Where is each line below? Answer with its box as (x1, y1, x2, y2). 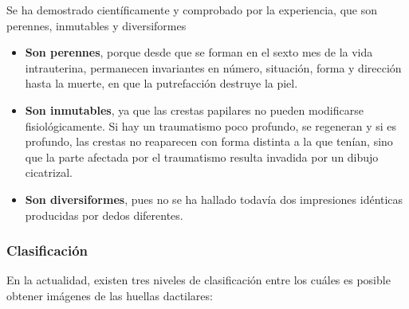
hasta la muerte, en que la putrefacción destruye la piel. (25, 75, 298, 92)
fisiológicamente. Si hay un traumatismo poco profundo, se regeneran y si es (25, 117, 397, 134)
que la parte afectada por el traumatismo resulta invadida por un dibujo (25, 148, 379, 165)
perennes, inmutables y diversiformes (6, 17, 187, 33)
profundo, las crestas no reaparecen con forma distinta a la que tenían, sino (25, 133, 393, 150)
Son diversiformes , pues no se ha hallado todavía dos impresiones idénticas (25, 190, 403, 207)
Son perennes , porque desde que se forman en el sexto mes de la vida (25, 44, 373, 61)
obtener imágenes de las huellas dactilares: (6, 287, 213, 303)
